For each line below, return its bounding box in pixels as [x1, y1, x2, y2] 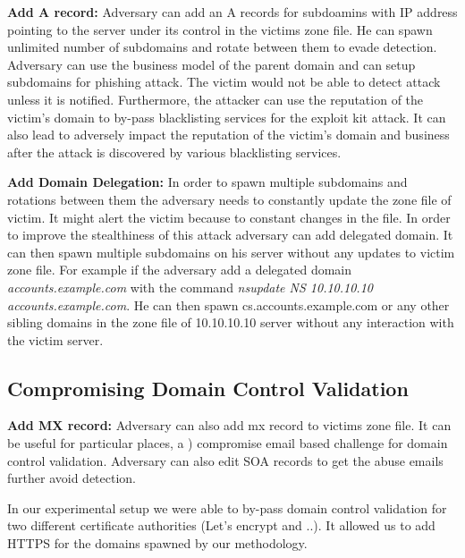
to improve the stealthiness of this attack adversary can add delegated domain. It [7, 225, 453, 244]
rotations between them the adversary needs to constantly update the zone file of [7, 190, 452, 208]
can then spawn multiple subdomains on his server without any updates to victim [7, 242, 455, 261]
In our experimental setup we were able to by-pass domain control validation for [7, 498, 447, 517]
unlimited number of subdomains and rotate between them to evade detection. [7, 38, 437, 56]
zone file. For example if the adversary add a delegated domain [7, 260, 351, 279]
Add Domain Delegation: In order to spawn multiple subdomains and [7, 173, 408, 191]
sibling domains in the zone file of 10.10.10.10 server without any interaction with [7, 313, 454, 332]
